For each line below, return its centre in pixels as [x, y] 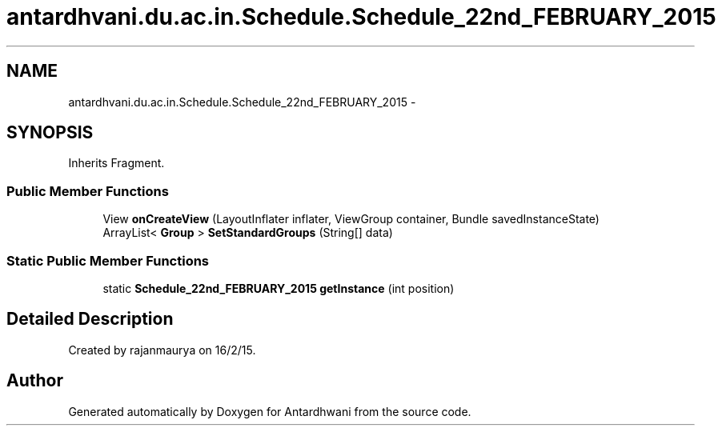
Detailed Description [90, 319]
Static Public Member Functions [108, 260]
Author [35, 381]
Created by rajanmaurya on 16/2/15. [162, 350]
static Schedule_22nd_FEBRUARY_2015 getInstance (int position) [279, 288]
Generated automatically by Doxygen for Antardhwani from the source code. [270, 411]
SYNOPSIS [50, 133]
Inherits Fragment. [116, 163]
